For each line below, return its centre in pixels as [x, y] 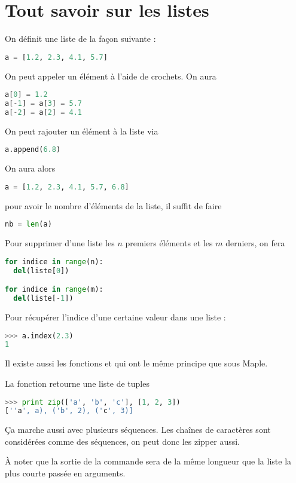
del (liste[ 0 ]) [41, 270]
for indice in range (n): [54, 262]
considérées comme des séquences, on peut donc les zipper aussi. [123, 441]
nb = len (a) [28, 224]
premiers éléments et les [169, 243]
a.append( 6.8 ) [33, 150]
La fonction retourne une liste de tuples [77, 383]
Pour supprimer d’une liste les [60, 243]
